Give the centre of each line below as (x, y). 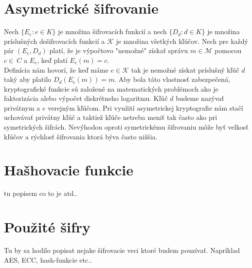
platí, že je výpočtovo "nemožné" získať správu (119, 50)
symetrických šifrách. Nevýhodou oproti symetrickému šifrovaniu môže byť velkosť (126, 127)
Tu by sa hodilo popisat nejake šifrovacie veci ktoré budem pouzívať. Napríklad (122, 250)
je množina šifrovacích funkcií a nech (112, 31)
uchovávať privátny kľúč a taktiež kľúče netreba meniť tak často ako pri (111, 117)
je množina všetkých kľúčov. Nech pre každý (182, 41)
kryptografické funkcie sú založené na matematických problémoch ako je (111, 88)
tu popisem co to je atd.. (41, 193)
